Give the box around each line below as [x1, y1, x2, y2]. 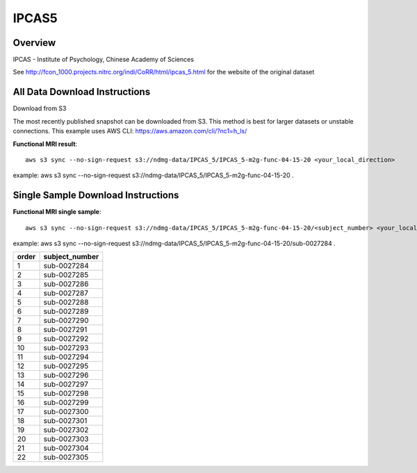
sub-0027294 [43, 352, 90, 362]
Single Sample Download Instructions [13, 190, 179, 201]
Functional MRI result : [13, 140, 78, 148]
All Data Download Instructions [13, 86, 151, 98]
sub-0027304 [43, 443, 90, 453]
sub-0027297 [43, 379, 88, 389]
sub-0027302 [43, 425, 89, 435]
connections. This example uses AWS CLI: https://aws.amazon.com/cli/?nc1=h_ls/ [13, 127, 247, 135]
